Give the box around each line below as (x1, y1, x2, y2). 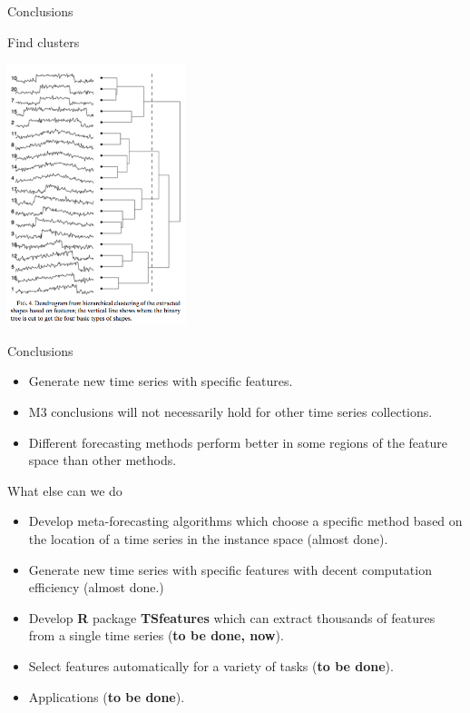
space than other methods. (28, 451, 177, 470)
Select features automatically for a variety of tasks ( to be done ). (28, 656, 394, 675)
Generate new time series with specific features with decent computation (28, 560, 432, 579)
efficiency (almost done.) (28, 578, 164, 597)
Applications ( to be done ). (28, 687, 185, 706)
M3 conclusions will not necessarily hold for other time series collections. (28, 401, 433, 421)
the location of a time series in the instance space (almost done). (28, 529, 388, 548)
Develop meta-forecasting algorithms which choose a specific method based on (28, 511, 463, 530)
